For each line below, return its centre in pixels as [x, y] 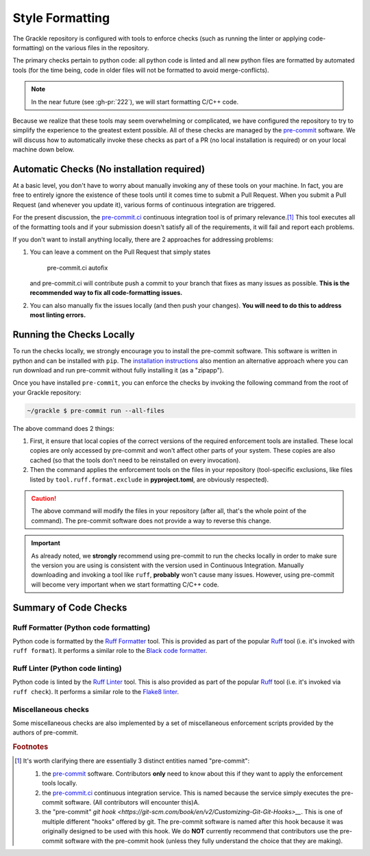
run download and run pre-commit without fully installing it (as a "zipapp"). [118, 370]
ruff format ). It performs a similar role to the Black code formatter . [110, 651]
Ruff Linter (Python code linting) [67, 669]
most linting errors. [58, 315]
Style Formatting [61, 18]
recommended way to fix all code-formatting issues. [106, 293]
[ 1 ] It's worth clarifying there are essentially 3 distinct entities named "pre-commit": [132, 761]
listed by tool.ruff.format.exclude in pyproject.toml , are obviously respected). [149, 479]
